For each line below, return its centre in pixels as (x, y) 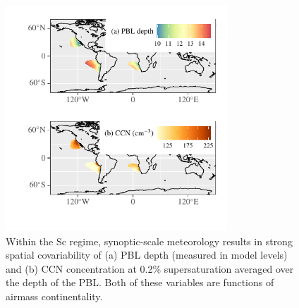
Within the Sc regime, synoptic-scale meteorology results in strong (149, 241)
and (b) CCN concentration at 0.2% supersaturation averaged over (150, 268)
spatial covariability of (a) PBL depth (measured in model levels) (147, 255)
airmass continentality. (54, 296)
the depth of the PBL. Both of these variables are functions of (140, 282)
